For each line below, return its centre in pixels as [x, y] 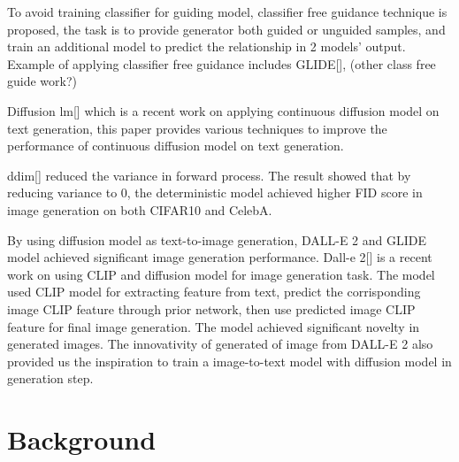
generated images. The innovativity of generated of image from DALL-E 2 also [220, 344]
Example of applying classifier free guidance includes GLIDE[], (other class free [222, 63]
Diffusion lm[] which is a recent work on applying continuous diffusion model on [223, 110]
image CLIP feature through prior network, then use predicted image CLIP [211, 308]
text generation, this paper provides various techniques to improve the [197, 128]
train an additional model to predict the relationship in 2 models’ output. [207, 46]
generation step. [50, 378]
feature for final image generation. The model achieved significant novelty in [214, 326]
